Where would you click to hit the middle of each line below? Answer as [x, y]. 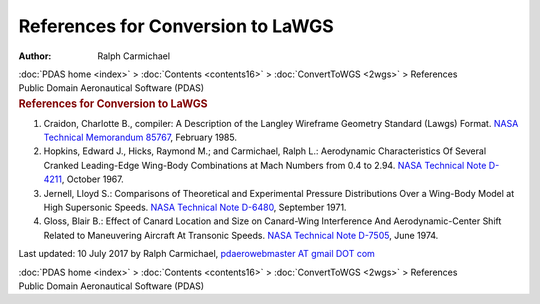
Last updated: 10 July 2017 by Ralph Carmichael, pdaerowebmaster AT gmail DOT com [196, 254]
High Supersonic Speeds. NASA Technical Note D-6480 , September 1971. [195, 207]
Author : [35, 56]
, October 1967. [92, 179]
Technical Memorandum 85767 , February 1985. [140, 137]
